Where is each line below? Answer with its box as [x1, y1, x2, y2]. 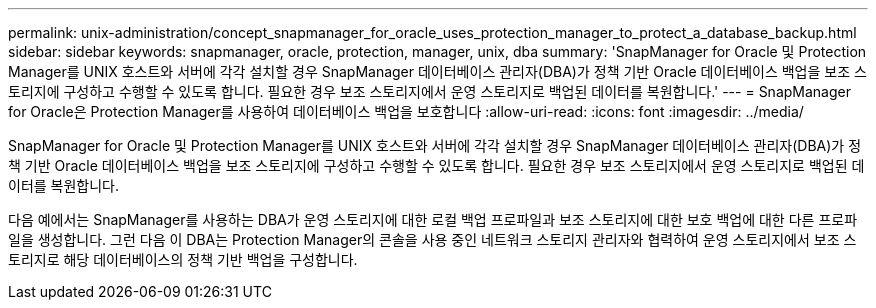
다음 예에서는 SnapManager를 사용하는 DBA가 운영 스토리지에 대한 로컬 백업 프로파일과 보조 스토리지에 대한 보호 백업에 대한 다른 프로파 [8, 211, 858, 228]
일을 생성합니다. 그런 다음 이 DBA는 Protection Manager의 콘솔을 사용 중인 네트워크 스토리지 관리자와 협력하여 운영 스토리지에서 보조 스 [8, 231, 857, 248]
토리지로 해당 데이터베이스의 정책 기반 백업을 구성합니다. [8, 251, 358, 268]
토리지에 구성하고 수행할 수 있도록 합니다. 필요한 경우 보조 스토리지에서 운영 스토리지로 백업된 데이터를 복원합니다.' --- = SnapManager [8, 83, 851, 100]
